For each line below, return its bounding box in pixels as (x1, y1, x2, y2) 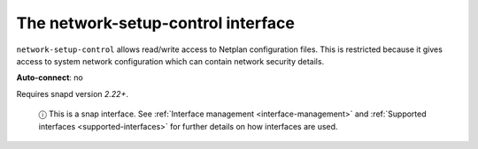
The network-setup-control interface (16, 13, 296, 33)
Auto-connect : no (16, 72, 83, 83)
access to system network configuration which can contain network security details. (16, 56, 325, 66)
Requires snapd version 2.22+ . (16, 88, 128, 99)
